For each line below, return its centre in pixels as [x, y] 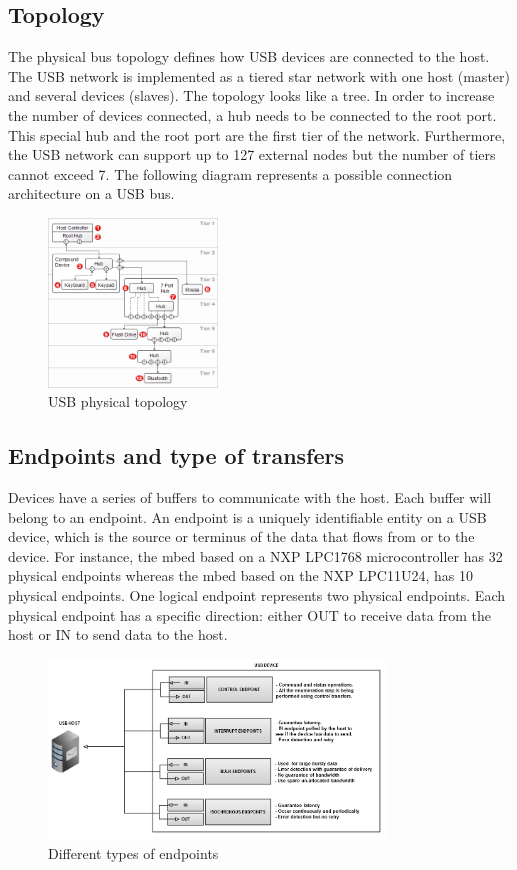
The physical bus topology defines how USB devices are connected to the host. [249, 56]
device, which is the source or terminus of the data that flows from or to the [241, 536]
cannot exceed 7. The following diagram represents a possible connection [230, 173]
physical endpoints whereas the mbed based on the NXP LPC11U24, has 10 [240, 575]
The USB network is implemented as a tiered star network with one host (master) [259, 75]
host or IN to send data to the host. [118, 634]
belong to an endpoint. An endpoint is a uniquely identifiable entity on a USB [247, 516]
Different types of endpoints [133, 852]
